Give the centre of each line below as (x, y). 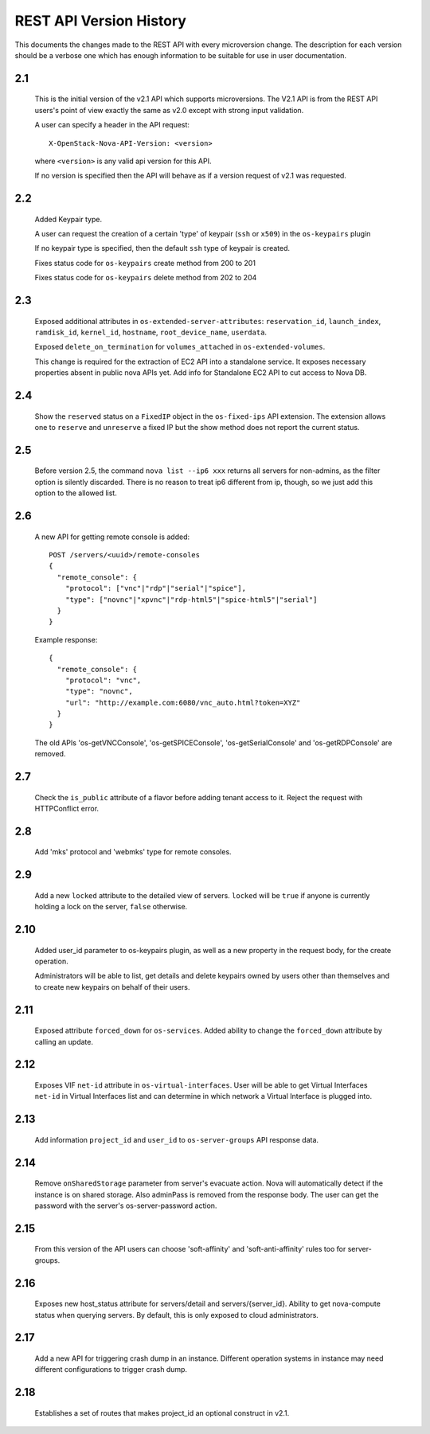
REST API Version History (101, 21)
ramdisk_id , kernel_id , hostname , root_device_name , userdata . (150, 332)
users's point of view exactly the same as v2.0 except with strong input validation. (169, 110)
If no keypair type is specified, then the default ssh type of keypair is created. (162, 248)
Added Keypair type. (68, 219)
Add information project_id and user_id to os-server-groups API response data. (176, 1139)
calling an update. (64, 1041)
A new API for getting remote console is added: (112, 537)
